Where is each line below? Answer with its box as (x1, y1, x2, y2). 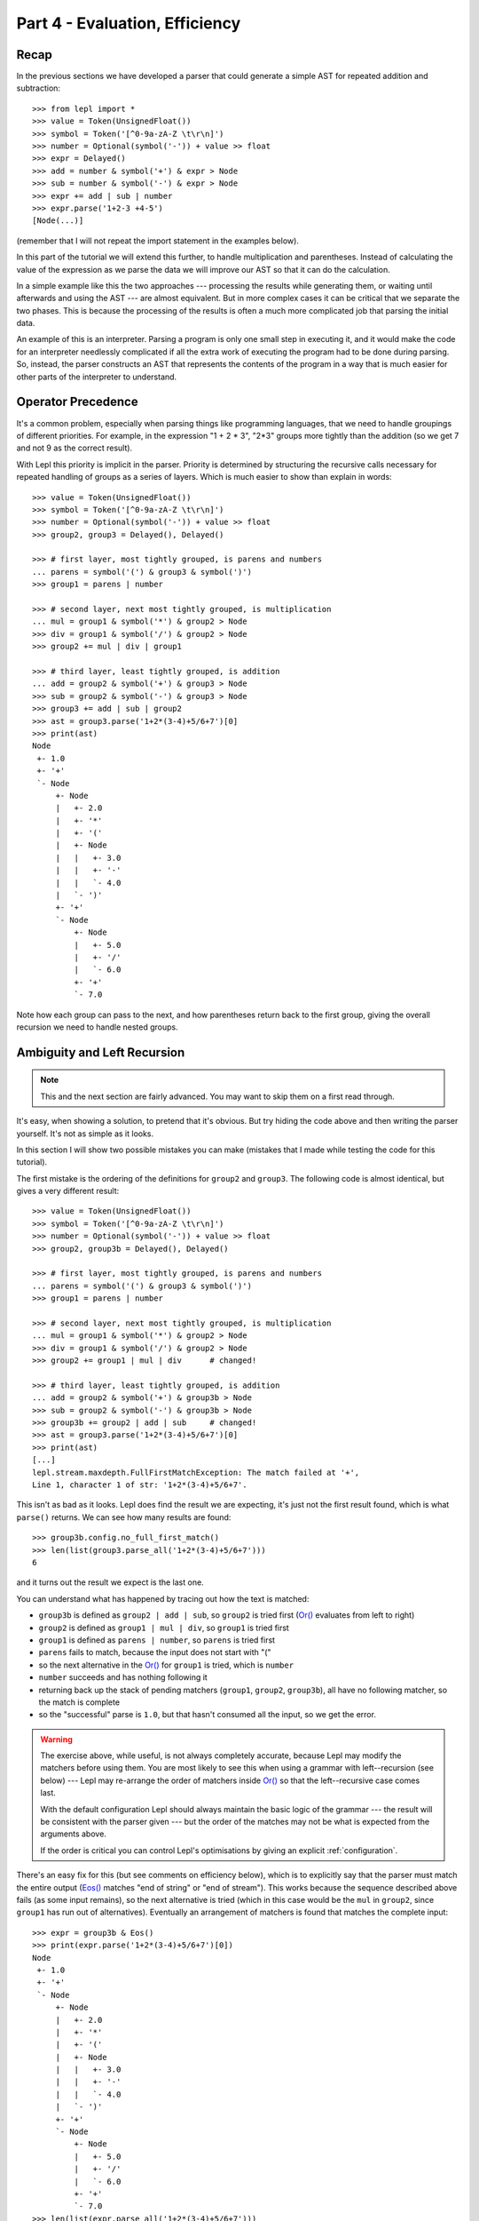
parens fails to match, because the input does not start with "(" (38, 1647, 271, 1658)
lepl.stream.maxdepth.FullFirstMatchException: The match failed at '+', (32, 1467, 360, 1477)
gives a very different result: (16, 1186, 120, 1197)
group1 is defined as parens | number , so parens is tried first (38, 1635, 275, 1645)
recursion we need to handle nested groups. (16, 1022, 179, 1032)
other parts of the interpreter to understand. (16, 371, 177, 382)
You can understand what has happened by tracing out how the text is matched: (16, 1593, 310, 1604)
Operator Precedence (16, 394, 138, 410)
